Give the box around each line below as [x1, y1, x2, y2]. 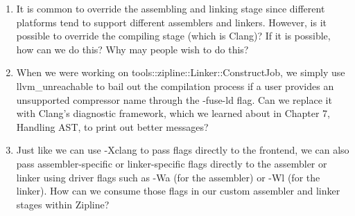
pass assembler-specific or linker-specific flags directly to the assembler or [16, 156, 327, 170]
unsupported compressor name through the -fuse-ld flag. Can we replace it [16, 92, 332, 107]
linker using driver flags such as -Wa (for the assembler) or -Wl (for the [16, 170, 320, 184]
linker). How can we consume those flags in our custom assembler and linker [16, 183, 340, 198]
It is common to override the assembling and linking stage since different [16, 1, 325, 15]
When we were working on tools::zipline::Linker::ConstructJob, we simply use [16, 65, 345, 80]
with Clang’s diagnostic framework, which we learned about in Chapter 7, [16, 106, 331, 120]
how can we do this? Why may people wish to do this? [16, 42, 249, 56]
